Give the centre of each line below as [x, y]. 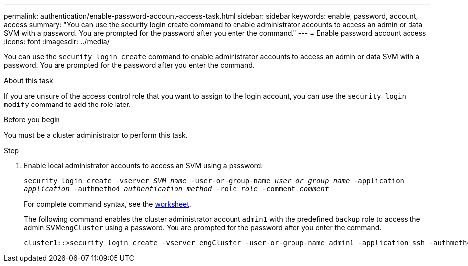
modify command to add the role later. [67, 104]
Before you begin [32, 120]
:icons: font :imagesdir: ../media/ [57, 41]
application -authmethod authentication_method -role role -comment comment [176, 189]
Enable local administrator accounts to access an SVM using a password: [144, 166]
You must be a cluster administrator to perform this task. [96, 135]
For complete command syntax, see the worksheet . [108, 204]
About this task [29, 80]
